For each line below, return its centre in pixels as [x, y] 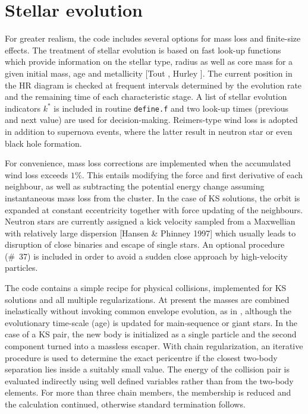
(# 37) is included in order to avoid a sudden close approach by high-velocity [146, 256]
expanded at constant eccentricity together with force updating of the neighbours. [154, 209]
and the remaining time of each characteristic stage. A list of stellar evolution [146, 97]
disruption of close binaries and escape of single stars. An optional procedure [145, 244]
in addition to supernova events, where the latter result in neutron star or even [149, 131]
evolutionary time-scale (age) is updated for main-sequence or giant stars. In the [151, 322]
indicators [23, 108]
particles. [21, 268]
